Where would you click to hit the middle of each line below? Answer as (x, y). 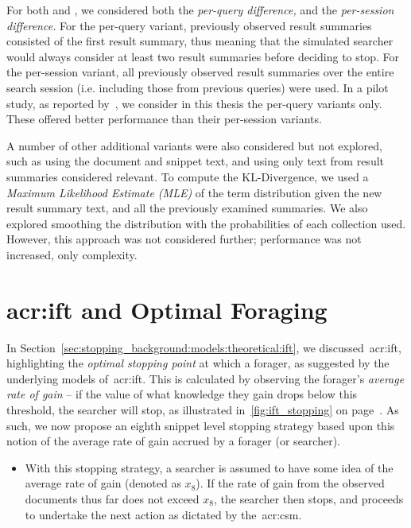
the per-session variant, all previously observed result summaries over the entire (200, 72)
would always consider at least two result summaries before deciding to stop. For (203, 56)
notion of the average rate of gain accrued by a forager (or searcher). (173, 441)
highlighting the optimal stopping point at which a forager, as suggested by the (198, 363)
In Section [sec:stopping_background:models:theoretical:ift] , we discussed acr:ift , (204, 347)
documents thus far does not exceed (112, 498)
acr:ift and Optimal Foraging (167, 309)
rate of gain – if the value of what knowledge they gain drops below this (182, 394)
